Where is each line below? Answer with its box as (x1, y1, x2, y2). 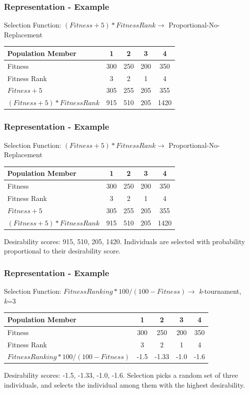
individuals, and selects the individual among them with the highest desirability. (4, 380, 245, 390)
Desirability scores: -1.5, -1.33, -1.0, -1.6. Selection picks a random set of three (4, 370, 238, 380)
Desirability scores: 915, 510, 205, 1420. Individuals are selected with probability (4, 236, 245, 246)
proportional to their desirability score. (4, 246, 121, 256)
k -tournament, (199, 286, 242, 296)
